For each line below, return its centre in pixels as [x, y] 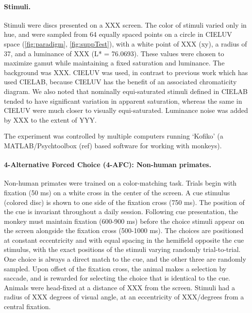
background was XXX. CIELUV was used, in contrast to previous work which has [126, 72]
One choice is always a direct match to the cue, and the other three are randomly [125, 259]
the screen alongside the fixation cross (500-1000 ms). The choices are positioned [124, 230]
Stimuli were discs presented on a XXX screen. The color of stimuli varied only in [125, 24]
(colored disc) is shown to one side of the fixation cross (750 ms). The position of [124, 202]
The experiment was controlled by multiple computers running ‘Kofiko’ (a [114, 136]
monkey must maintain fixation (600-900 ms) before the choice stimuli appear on [124, 221]
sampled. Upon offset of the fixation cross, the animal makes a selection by [115, 268]
